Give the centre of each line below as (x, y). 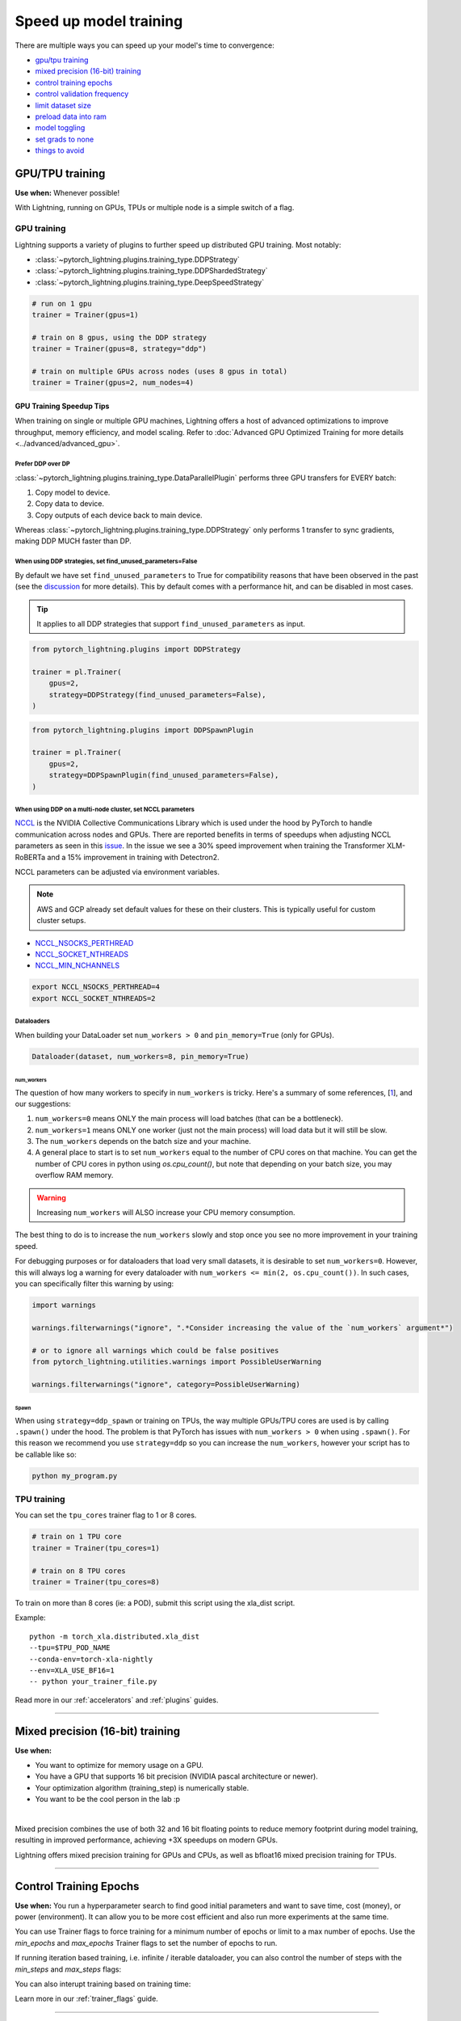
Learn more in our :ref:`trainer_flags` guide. (87, 1999)
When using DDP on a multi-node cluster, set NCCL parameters (105, 809)
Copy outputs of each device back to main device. (119, 515)
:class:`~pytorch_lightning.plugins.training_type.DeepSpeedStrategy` (150, 282)
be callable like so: (46, 1454)
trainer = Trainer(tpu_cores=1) (96, 1548)
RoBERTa (30, 857)
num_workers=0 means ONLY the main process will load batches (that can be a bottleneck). (189, 1119)
